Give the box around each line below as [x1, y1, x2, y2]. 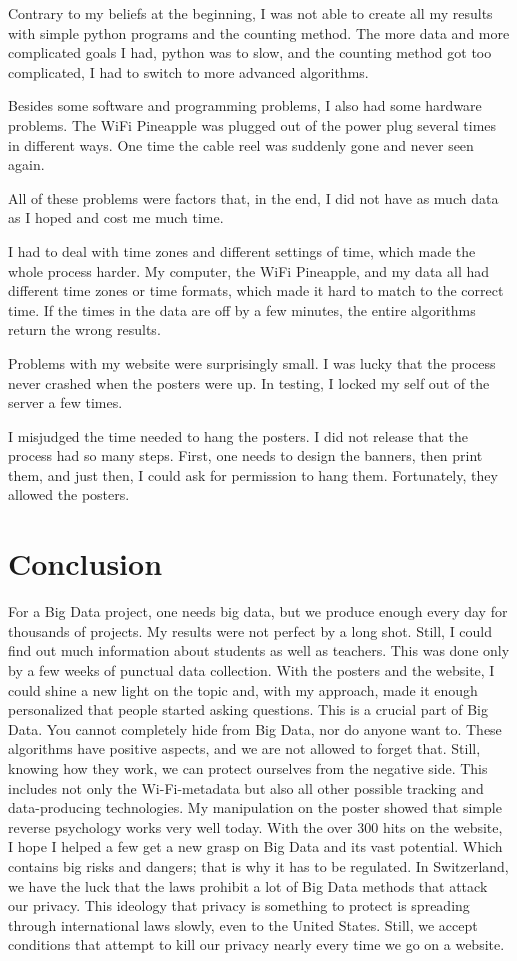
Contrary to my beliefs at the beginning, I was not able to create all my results [8, 3, 493, 23]
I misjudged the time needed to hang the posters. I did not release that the [8, 425, 469, 446]
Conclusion [8, 543, 163, 584]
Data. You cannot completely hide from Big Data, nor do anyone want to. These [8, 718, 502, 739]
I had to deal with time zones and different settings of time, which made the [8, 240, 476, 261]
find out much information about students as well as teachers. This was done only [8, 640, 510, 661]
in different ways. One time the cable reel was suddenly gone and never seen [8, 134, 474, 155]
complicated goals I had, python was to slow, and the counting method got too [8, 42, 492, 63]
